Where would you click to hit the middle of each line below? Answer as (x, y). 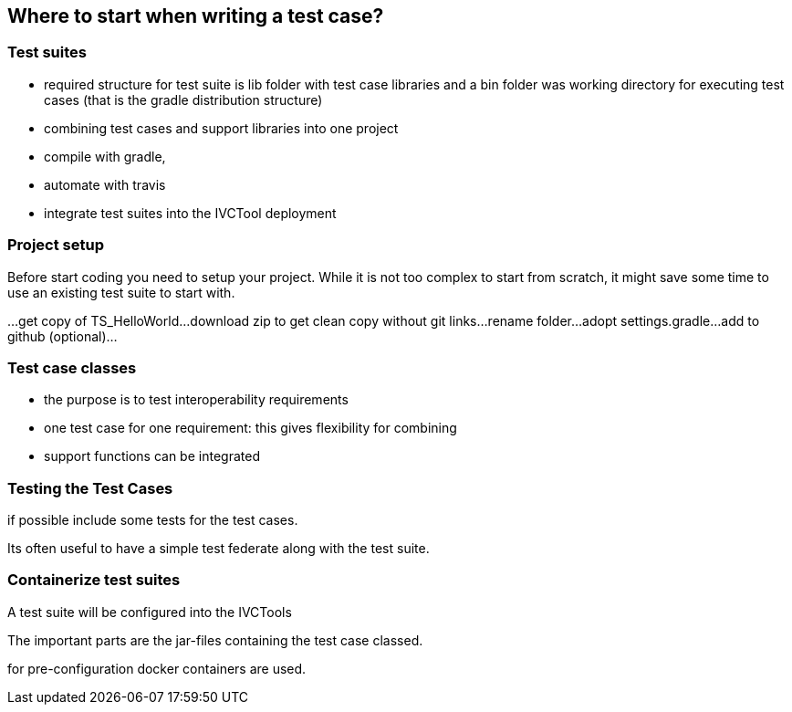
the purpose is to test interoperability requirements (196, 400)
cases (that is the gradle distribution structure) (183, 99)
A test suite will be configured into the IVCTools (150, 612)
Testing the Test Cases (90, 488)
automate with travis (105, 184)
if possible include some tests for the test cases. (153, 520)
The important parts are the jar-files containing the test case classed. (215, 640)
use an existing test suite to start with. (121, 292)
